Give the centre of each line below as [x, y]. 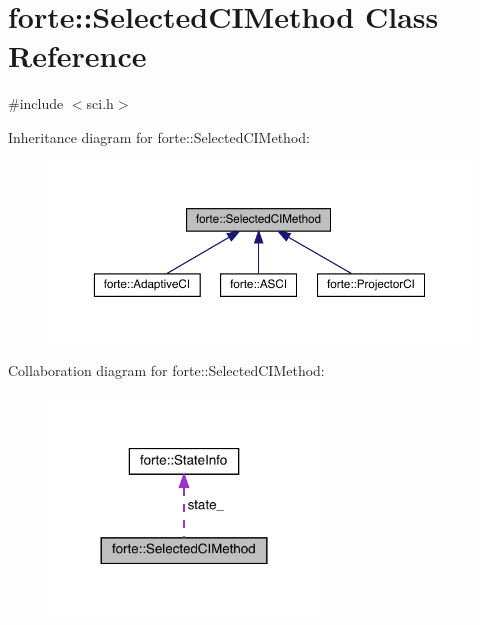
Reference [77, 55]
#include [36, 103]
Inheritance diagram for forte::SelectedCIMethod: [159, 136]
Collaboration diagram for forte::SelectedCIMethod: [166, 370]
